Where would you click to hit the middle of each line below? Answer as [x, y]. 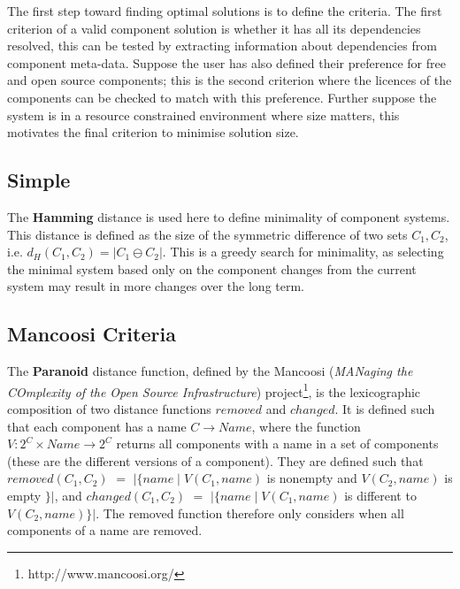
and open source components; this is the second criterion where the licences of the [230, 80]
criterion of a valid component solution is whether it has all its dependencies [214, 28]
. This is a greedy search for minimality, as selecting [303, 252]
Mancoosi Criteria [92, 334]
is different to [380, 495]
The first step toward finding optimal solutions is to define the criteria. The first [225, 11]
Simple [39, 180]
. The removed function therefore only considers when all [250, 513]
